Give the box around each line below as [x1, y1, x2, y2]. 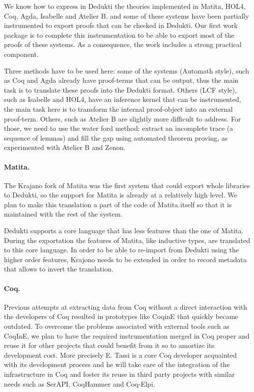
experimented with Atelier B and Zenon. [4, 142, 126, 152]
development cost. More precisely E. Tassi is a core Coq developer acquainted [4, 349, 237, 360]
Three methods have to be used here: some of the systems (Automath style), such [4, 65, 249, 75]
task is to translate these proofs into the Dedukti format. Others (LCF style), [4, 84, 237, 95]
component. [4, 49, 39, 59]
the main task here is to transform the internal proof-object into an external [4, 103, 233, 114]
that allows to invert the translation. [4, 264, 114, 274]
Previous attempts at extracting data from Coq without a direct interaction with [4, 301, 248, 312]
